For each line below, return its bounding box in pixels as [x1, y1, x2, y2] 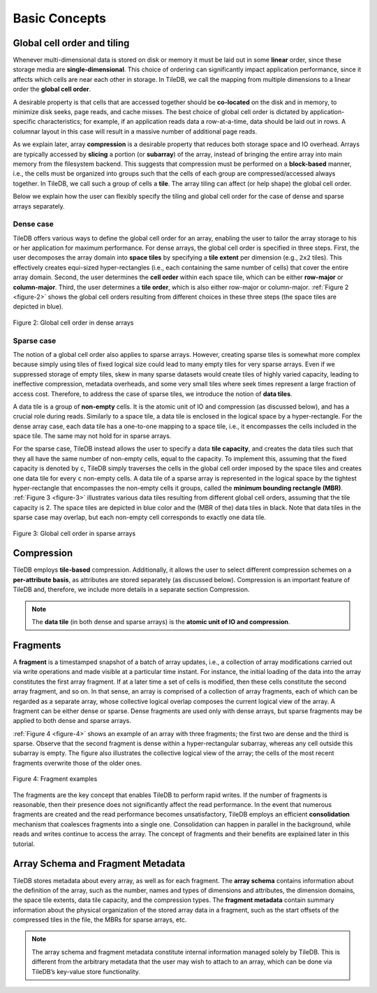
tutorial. [13, 840, 35, 848]
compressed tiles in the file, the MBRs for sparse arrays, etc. [13, 915, 187, 924]
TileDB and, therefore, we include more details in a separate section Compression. [13, 585, 250, 594]
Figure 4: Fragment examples [13, 775, 98, 783]
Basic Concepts [13, 10, 107, 26]
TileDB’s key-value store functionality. [31, 967, 141, 976]
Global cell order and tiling [13, 37, 130, 49]
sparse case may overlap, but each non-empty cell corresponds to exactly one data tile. [13, 513, 267, 521]
